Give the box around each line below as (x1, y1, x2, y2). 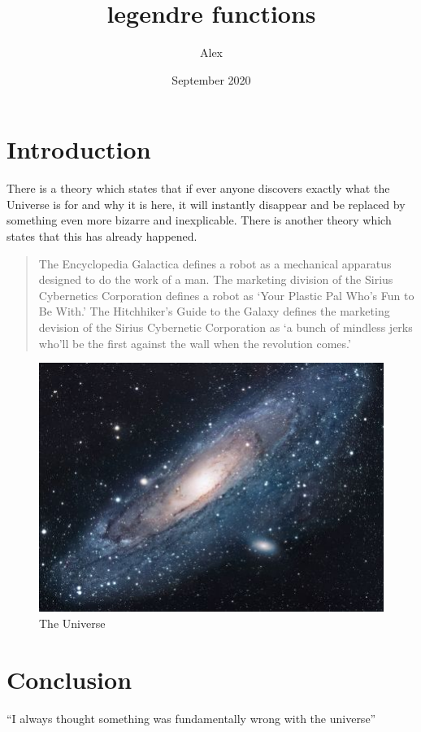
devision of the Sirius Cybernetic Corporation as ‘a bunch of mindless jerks (38, 319, 413, 335)
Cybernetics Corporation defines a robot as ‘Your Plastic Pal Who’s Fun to (38, 286, 414, 303)
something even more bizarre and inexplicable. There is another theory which (7, 211, 392, 229)
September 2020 (171, 71, 251, 88)
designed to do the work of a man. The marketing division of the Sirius (38, 271, 393, 288)
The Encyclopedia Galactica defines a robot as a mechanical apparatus (38, 255, 392, 272)
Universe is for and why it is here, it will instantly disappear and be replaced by (7, 195, 406, 212)
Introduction (7, 133, 151, 166)
